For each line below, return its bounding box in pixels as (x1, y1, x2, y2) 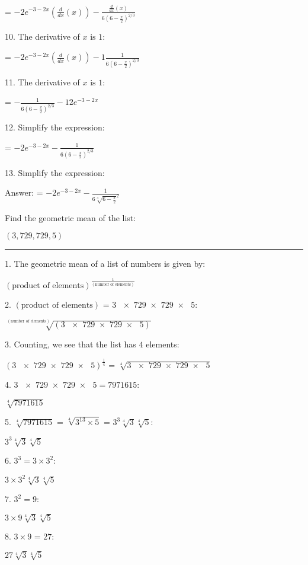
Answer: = (5, 186, 43, 199)
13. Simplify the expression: (5, 166, 105, 178)
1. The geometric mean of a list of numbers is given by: (5, 257, 206, 270)
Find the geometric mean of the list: (5, 211, 136, 224)
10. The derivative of (5, 30, 80, 43)
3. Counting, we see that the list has (5, 338, 136, 350)
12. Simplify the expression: (5, 121, 105, 133)
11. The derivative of (5, 75, 80, 88)
